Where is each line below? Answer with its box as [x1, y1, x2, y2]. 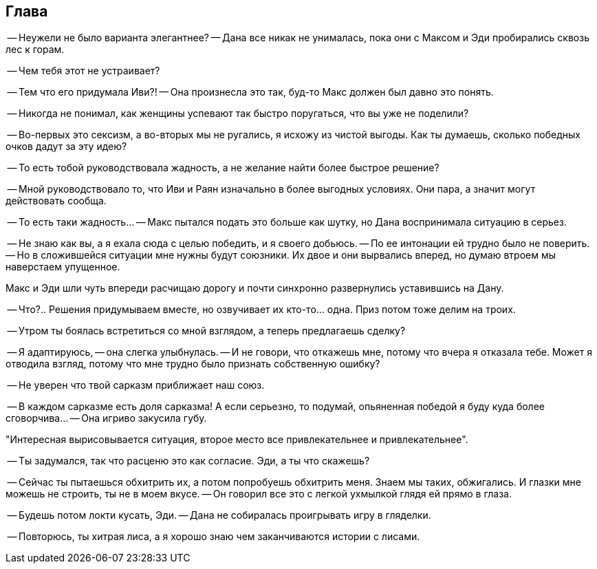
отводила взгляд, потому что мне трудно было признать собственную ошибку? [6, 358, 380, 370]
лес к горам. [6, 43, 65, 56]
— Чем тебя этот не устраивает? [7, 65, 160, 77]
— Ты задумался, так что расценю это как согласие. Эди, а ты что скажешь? [7, 455, 370, 467]
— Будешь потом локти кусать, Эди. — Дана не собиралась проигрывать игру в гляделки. [7, 509, 431, 522]
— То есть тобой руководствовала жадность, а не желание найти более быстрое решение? [7, 162, 439, 174]
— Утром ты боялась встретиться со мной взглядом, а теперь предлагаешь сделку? [7, 325, 406, 337]
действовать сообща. [6, 195, 107, 207]
